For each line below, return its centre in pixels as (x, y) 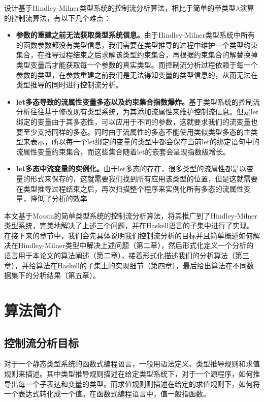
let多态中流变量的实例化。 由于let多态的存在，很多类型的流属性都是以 (131, 168)
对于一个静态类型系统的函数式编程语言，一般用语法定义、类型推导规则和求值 (132, 364)
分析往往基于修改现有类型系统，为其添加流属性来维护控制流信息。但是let (137, 112)
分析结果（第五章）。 (66, 275)
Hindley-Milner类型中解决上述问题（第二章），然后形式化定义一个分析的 (136, 245)
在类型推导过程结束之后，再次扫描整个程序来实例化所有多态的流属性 (130, 188)
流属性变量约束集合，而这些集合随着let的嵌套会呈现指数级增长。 (123, 151)
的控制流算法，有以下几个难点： (57, 18)
